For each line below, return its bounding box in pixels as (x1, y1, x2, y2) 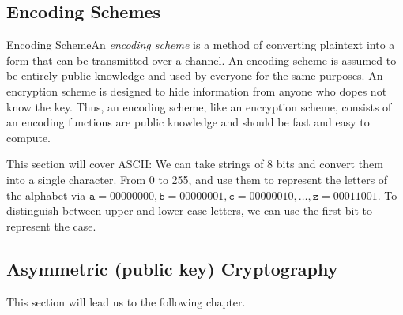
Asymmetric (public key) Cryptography (6, 256, 338, 280)
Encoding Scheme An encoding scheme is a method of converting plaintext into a (6, 36, 395, 53)
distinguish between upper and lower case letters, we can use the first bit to (6, 202, 372, 219)
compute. (6, 129, 51, 145)
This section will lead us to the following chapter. (6, 293, 246, 309)
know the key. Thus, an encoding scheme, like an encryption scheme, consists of (6, 98, 392, 114)
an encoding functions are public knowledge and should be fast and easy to (6, 114, 370, 130)
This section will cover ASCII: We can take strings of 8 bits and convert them (6, 156, 383, 172)
